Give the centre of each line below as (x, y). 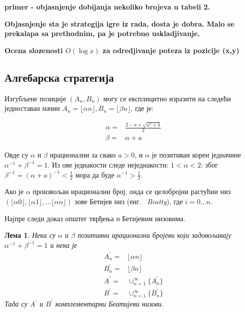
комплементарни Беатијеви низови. (109, 304)
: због (209, 164)
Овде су (17, 155)
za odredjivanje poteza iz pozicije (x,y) (171, 50)
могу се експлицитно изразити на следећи (167, 98)
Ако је (14, 191)
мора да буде (95, 174)
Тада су (16, 304)
